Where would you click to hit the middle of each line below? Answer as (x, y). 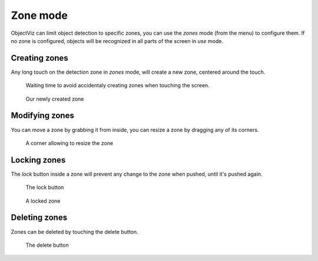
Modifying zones (43, 116)
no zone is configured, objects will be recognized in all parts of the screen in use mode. (117, 41)
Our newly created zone (55, 99)
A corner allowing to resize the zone (69, 143)
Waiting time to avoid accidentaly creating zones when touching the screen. (118, 85)
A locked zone (43, 201)
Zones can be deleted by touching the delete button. (74, 232)
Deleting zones (39, 218)
